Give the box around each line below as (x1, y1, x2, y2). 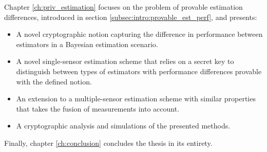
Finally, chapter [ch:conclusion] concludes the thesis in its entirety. (4, 137, 213, 148)
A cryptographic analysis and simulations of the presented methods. (16, 120, 231, 131)
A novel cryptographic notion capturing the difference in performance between (16, 29, 263, 39)
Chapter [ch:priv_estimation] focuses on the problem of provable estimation (4, 2, 243, 12)
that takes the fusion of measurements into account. (16, 103, 180, 114)
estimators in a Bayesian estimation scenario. (16, 38, 158, 49)
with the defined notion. (16, 76, 92, 86)
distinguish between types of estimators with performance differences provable (16, 66, 262, 76)
